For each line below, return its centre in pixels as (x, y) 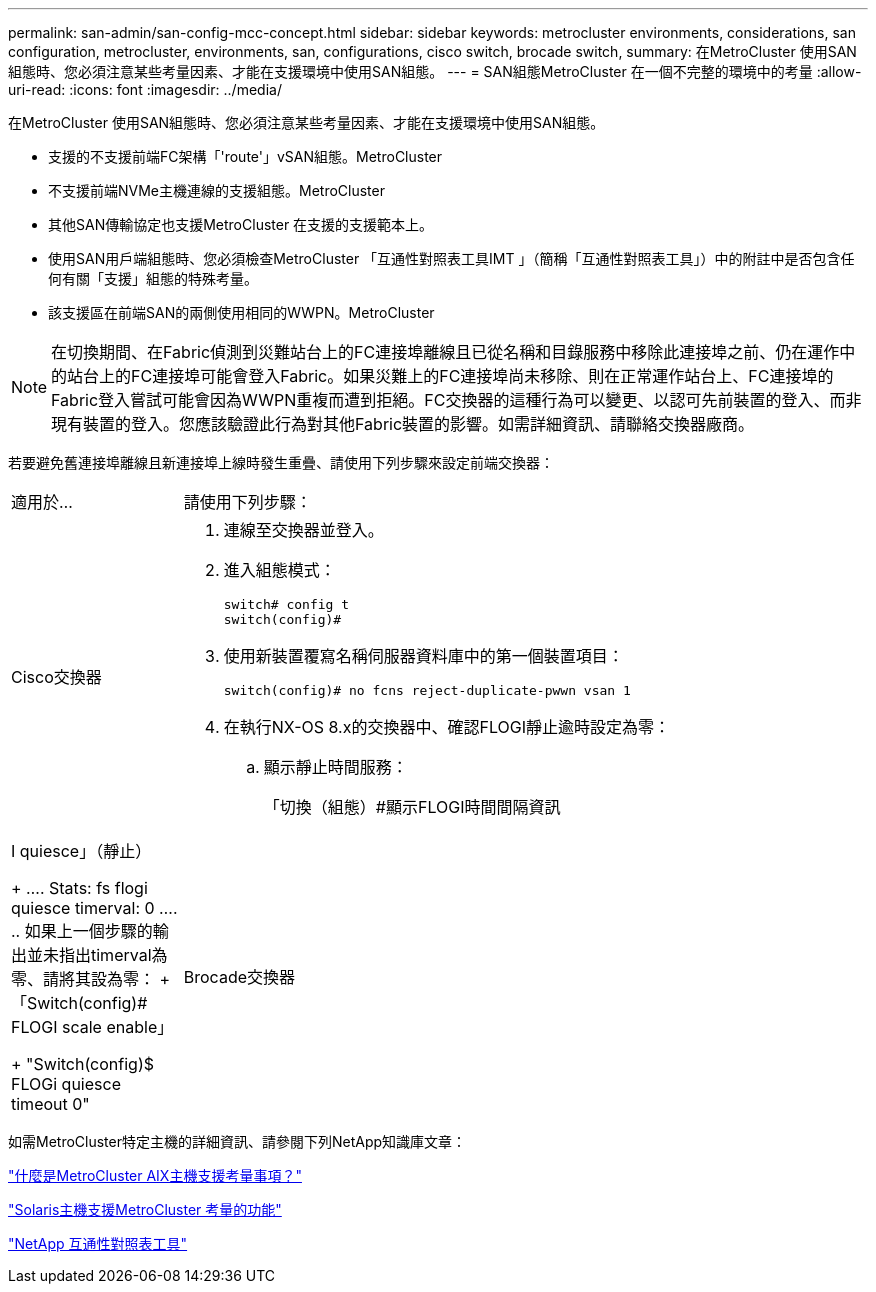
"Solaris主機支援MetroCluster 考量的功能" (145, 1209)
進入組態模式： (279, 570)
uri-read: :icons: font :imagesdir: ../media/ (145, 89)
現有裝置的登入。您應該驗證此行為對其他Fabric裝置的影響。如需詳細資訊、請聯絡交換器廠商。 (403, 424)
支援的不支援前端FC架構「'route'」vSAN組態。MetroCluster (245, 156)
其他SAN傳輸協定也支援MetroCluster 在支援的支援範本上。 (241, 224)
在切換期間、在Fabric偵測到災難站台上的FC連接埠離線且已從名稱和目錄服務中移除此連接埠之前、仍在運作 (445, 352)
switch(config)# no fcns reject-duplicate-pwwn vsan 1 (427, 690)
